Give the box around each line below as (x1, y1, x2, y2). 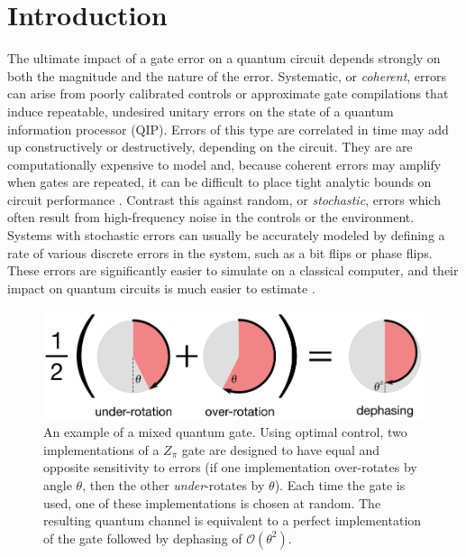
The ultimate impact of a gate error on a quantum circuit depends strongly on (7, 49, 441, 68)
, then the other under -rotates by (82, 476, 265, 495)
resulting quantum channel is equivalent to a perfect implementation (43, 511, 422, 530)
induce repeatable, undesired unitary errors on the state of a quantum (7, 101, 394, 120)
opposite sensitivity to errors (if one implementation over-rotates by (43, 458, 417, 477)
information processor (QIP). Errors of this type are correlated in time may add (7, 119, 449, 138)
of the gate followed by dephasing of (43, 528, 242, 547)
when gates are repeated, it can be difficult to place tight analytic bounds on (7, 172, 432, 191)
